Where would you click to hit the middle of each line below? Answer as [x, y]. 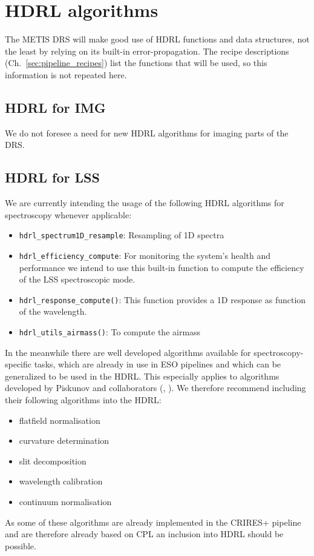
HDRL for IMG [55, 107]
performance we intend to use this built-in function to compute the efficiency [162, 267]
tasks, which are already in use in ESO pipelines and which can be [158, 364]
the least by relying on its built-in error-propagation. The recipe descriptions [147, 51]
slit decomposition [53, 461]
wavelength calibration [61, 481]
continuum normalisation [65, 502]
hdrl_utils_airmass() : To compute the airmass [110, 332]
